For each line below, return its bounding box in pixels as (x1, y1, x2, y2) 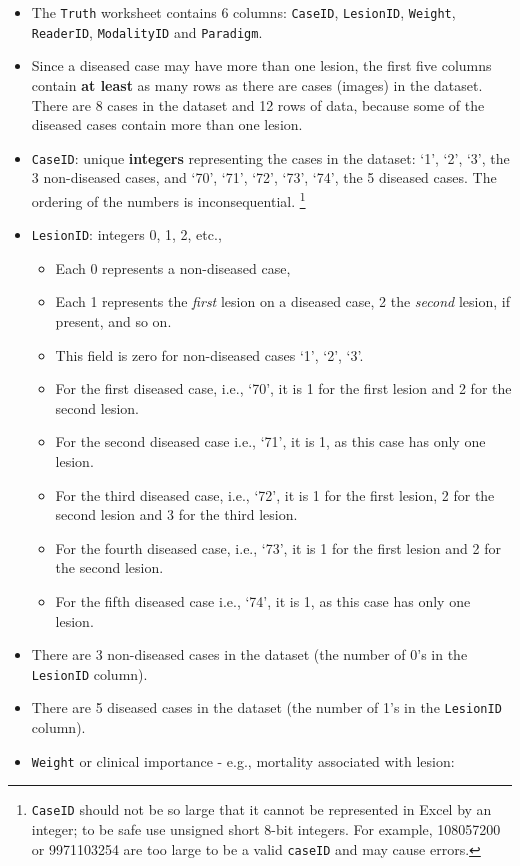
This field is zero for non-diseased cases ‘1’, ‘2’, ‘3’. (55, 344, 364, 365)
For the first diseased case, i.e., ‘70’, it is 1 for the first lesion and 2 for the (55, 378, 512, 399)
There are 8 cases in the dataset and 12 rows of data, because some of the (31, 94, 485, 115)
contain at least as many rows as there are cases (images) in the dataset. (31, 74, 483, 95)
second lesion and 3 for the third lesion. (55, 504, 298, 525)
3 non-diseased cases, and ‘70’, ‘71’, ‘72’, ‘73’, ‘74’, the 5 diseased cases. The (31, 167, 497, 188)
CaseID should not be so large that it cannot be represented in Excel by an (31, 799, 492, 820)
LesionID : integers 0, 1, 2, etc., (31, 224, 222, 245)
